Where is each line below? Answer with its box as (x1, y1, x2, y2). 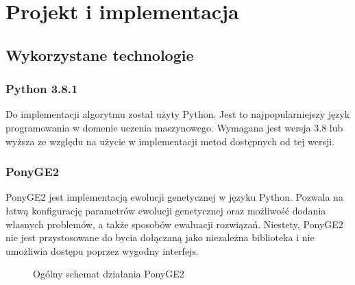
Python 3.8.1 (5, 80, 78, 97)
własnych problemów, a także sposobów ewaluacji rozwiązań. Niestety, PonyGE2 (5, 216, 343, 231)
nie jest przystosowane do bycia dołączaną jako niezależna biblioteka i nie (5, 230, 315, 245)
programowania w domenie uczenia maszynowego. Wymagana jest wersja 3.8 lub (5, 120, 343, 134)
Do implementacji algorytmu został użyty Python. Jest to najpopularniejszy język (5, 107, 350, 121)
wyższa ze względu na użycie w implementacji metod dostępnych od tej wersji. (5, 134, 335, 148)
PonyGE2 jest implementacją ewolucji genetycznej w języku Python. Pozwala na (5, 190, 343, 204)
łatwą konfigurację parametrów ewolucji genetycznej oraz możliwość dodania (5, 203, 326, 217)
